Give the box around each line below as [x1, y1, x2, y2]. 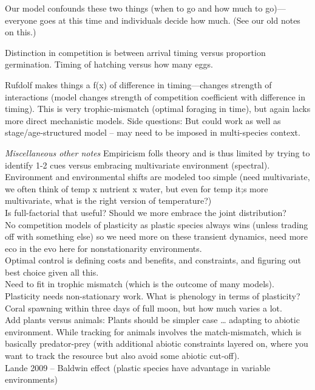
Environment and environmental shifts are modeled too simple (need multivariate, [5, 170, 310, 183]
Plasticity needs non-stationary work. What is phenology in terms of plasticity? [5, 290, 300, 302]
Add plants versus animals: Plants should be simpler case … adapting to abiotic [5, 313, 300, 326]
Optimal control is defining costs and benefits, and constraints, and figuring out [5, 254, 301, 266]
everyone [5, 13, 37, 26]
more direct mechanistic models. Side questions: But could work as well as [5, 114, 281, 127]
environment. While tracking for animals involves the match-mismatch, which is [5, 325, 302, 338]
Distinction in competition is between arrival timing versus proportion [5, 46, 266, 58]
